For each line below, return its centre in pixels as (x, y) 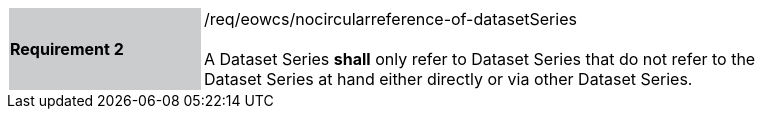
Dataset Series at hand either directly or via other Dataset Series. (448, 79)
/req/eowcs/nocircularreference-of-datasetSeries (390, 19)
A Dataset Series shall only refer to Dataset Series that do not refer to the (480, 59)
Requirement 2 (67, 49)
